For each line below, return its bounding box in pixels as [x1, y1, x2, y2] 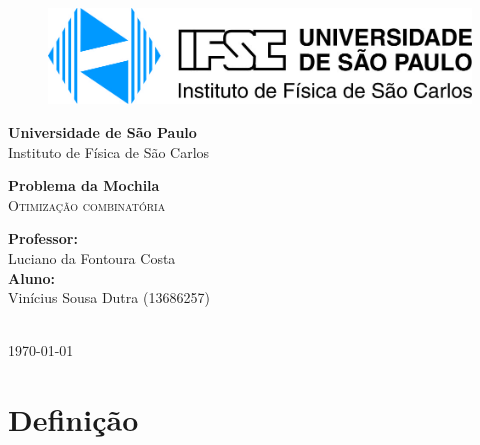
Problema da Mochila [8, 175, 160, 196]
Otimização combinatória [8, 194, 166, 215]
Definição [8, 399, 139, 440]
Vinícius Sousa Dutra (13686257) [8, 287, 210, 308]
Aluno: [8, 267, 56, 288]
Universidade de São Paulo [8, 122, 197, 143]
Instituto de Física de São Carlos [8, 141, 210, 162]
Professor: [8, 228, 78, 249]
